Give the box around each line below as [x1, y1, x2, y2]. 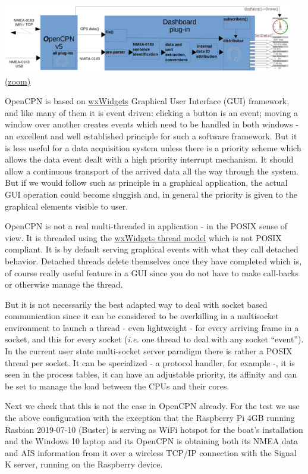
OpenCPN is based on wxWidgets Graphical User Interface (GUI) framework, [5, 95, 290, 107]
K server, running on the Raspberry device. [5, 458, 163, 470]
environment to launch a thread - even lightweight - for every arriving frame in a [5, 321, 299, 333]
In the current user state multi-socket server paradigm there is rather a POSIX [5, 345, 293, 357]
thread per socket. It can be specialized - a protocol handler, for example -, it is [5, 356, 295, 369]
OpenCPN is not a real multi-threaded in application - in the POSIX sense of [5, 220, 288, 232]
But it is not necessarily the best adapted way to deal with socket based [5, 298, 268, 310]
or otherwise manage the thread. [5, 278, 123, 291]
